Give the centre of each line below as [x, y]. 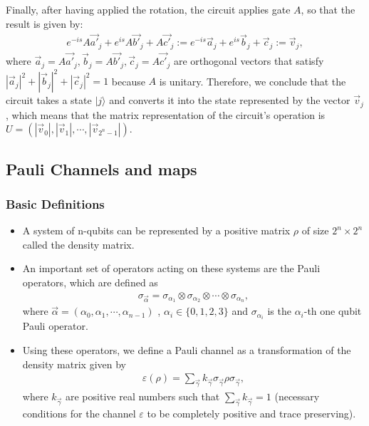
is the [279, 311]
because [128, 81]
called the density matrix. [78, 244]
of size [315, 230]
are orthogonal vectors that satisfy [249, 61]
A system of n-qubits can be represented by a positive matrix [156, 230]
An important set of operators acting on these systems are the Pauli [171, 268]
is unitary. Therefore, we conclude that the [253, 81]
